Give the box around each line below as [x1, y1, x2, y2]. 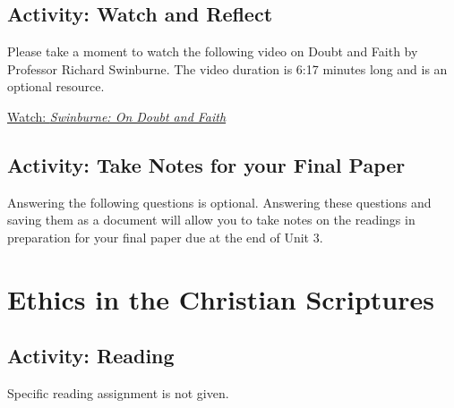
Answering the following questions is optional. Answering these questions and [7, 192, 432, 211]
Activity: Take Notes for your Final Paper [7, 150, 406, 178]
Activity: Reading [7, 342, 175, 370]
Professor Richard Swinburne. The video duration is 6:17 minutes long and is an [7, 59, 448, 78]
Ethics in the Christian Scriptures [7, 280, 434, 317]
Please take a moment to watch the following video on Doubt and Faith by [7, 42, 418, 61]
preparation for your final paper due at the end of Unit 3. [7, 227, 323, 246]
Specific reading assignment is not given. [7, 384, 229, 403]
